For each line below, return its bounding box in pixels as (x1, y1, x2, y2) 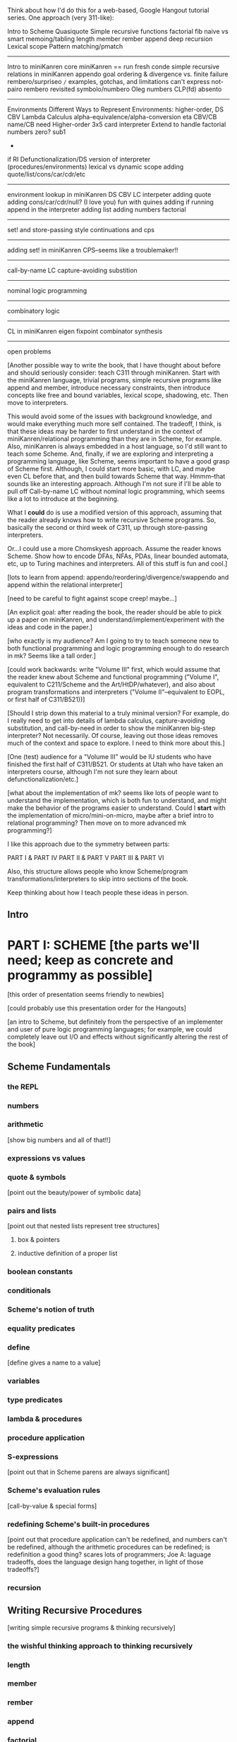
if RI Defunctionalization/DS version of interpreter (7, 155, 151, 163)
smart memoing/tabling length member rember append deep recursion (7, 35, 213, 43)
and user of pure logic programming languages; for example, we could (7, 1025, 212, 1034)
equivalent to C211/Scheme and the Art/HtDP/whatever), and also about (7, 680, 216, 689)
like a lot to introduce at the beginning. (7, 495, 119, 503)
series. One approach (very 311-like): (7, 13, 114, 22)
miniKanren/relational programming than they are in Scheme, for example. (7, 435, 222, 443)
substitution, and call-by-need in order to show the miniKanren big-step (7, 724, 216, 732)
